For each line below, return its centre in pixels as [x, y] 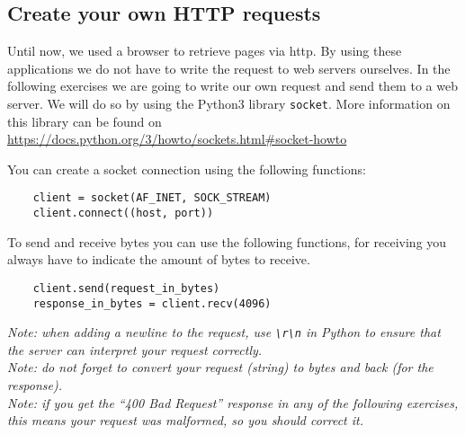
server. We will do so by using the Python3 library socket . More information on [229, 103]
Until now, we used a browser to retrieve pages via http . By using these [205, 51]
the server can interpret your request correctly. [135, 349]
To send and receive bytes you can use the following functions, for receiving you [227, 241]
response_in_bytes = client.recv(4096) [152, 303]
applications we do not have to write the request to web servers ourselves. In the [229, 68]
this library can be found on [85, 121]
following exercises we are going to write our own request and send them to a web [232, 86]
